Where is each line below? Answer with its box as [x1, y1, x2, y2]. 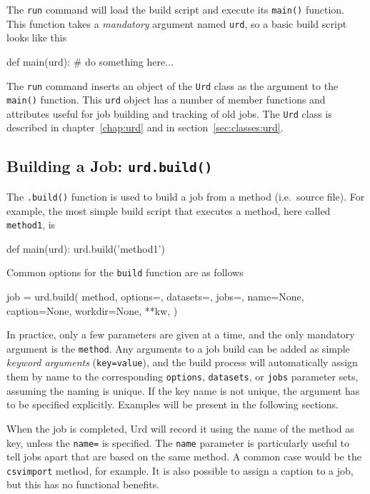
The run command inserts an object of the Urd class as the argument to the [6, 78, 339, 93]
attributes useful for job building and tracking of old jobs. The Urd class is [6, 106, 332, 121]
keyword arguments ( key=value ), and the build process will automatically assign [6, 355, 358, 370]
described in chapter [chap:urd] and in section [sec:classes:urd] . [6, 120, 284, 135]
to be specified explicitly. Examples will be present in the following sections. [6, 397, 339, 412]
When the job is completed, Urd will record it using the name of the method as [6, 420, 354, 435]
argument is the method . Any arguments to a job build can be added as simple [6, 341, 350, 356]
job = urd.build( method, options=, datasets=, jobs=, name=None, [6, 289, 304, 303]
